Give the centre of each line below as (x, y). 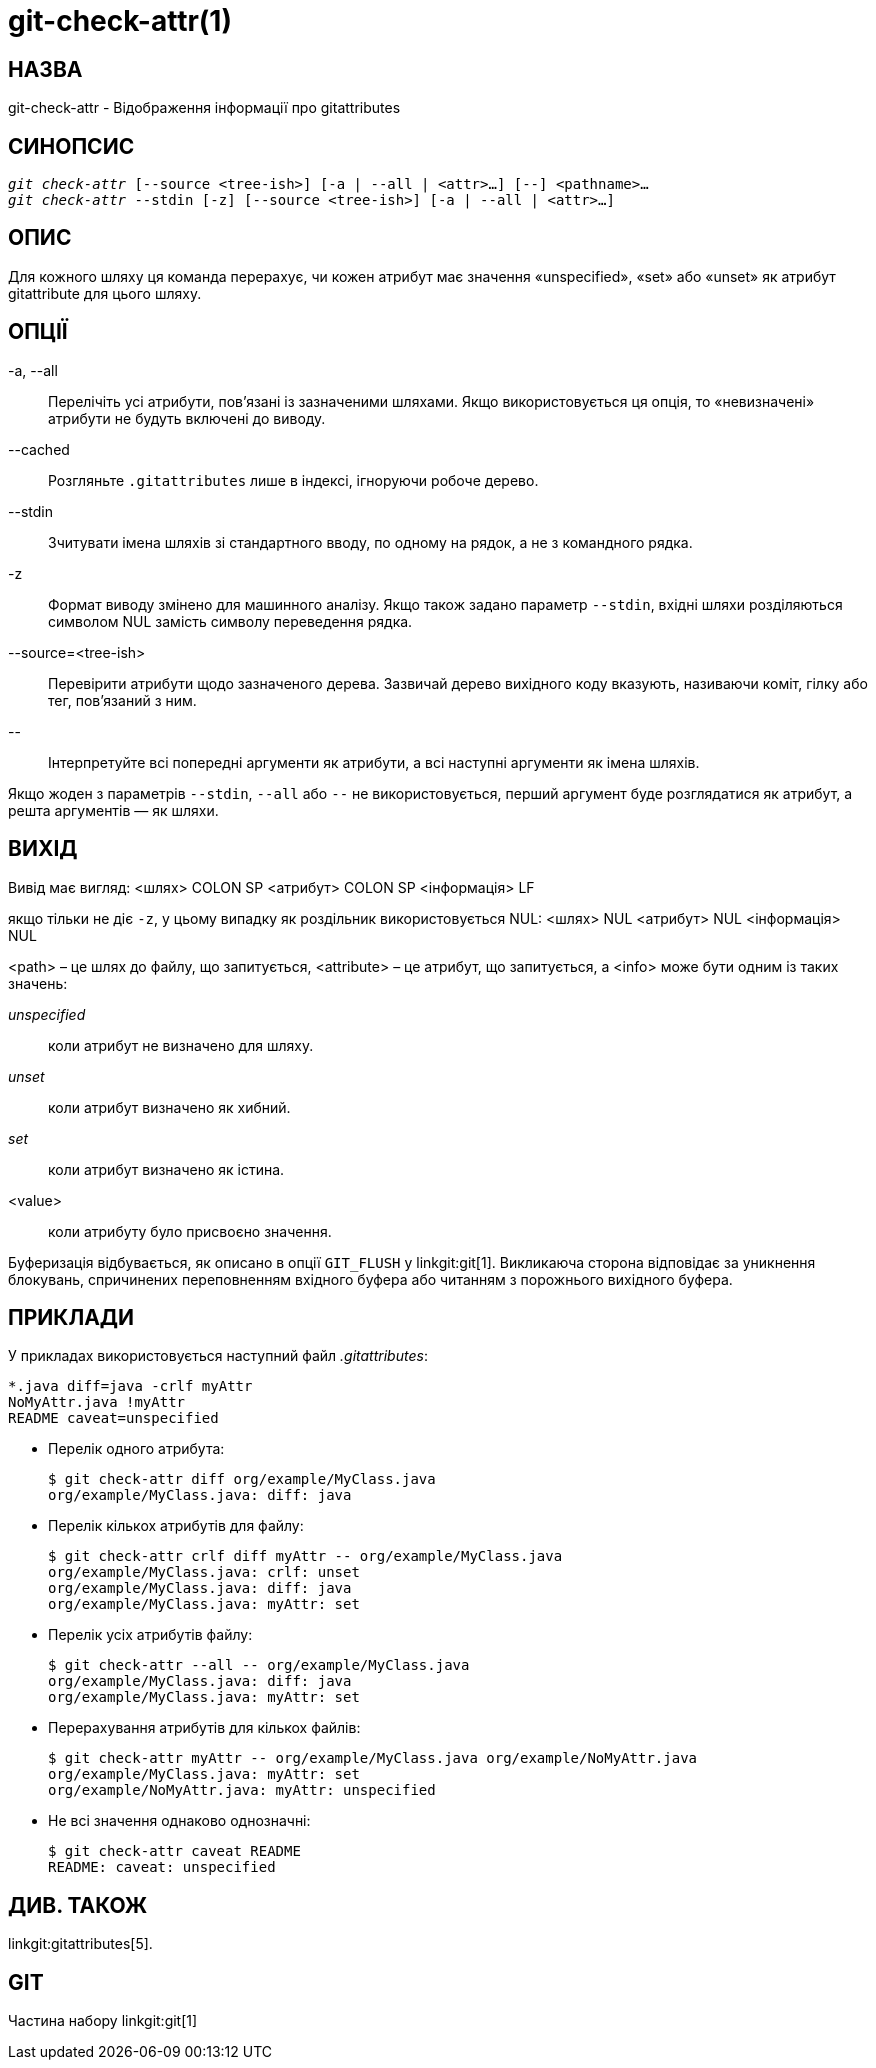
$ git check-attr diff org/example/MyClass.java (242, 1479)
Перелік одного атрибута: (136, 1449)
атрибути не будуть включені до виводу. (187, 418)
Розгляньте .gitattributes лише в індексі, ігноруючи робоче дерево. (293, 480)
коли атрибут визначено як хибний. (169, 1107)
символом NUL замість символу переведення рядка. (230, 621)
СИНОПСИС (71, 146)
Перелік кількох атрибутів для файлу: (176, 1526)
